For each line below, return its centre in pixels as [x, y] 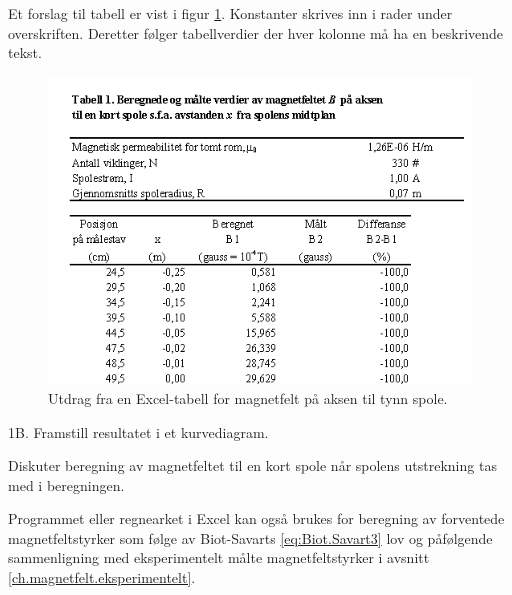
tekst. [25, 52]
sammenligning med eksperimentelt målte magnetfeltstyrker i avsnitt [219, 557]
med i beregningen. [66, 484]
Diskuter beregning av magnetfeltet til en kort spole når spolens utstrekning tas [252, 465]
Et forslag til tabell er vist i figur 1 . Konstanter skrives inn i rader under [230, 13]
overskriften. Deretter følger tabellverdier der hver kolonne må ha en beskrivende [256, 32]
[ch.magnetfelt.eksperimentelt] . [102, 577]
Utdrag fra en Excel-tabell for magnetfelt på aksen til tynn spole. [248, 397]
